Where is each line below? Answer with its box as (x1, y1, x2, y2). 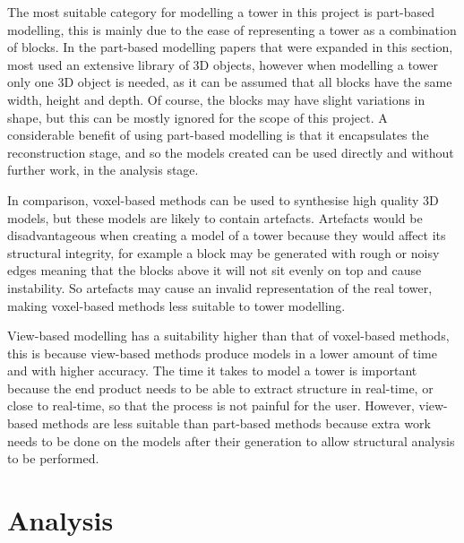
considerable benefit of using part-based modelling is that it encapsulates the (7, 125, 429, 144)
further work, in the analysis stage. (7, 160, 199, 179)
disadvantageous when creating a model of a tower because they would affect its (7, 226, 446, 245)
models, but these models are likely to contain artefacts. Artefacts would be (7, 208, 423, 227)
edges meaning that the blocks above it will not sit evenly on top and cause (7, 261, 422, 280)
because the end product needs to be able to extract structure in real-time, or (7, 378, 434, 397)
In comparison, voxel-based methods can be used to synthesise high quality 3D (7, 190, 439, 209)
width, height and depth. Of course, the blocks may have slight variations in (7, 90, 425, 108)
